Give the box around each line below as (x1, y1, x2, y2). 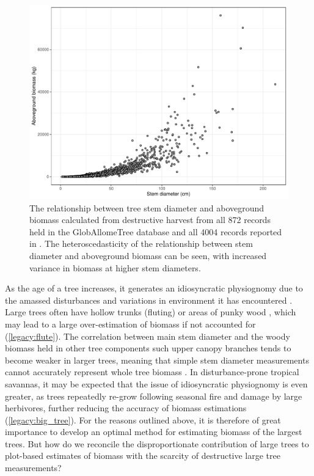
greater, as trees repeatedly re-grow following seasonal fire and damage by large (5, 389, 302, 402)
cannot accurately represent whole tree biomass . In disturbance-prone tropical (5, 365, 299, 378)
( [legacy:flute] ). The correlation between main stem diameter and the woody (5, 329, 290, 342)
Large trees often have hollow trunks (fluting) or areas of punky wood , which (5, 306, 296, 318)
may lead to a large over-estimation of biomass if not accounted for (5, 317, 256, 330)
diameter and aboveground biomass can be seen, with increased (29, 249, 267, 262)
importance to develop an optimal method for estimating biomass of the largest (5, 425, 302, 438)
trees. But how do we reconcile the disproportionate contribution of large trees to (5, 437, 309, 450)
